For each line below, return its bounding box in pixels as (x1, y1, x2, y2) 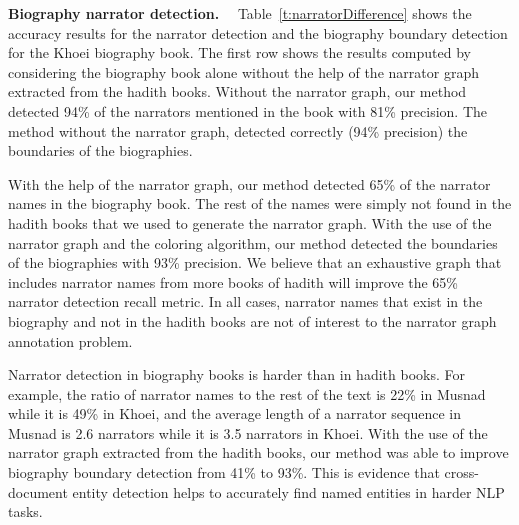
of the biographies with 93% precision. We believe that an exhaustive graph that (8, 252, 502, 273)
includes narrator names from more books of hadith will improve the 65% (8, 271, 459, 292)
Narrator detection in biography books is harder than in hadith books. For (8, 364, 465, 385)
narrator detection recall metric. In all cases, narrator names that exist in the (8, 291, 483, 312)
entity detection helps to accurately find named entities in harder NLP (72, 481, 505, 502)
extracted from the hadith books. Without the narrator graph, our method (8, 81, 467, 102)
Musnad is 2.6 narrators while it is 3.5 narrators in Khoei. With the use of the (8, 422, 488, 443)
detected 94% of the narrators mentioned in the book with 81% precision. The (8, 100, 488, 121)
